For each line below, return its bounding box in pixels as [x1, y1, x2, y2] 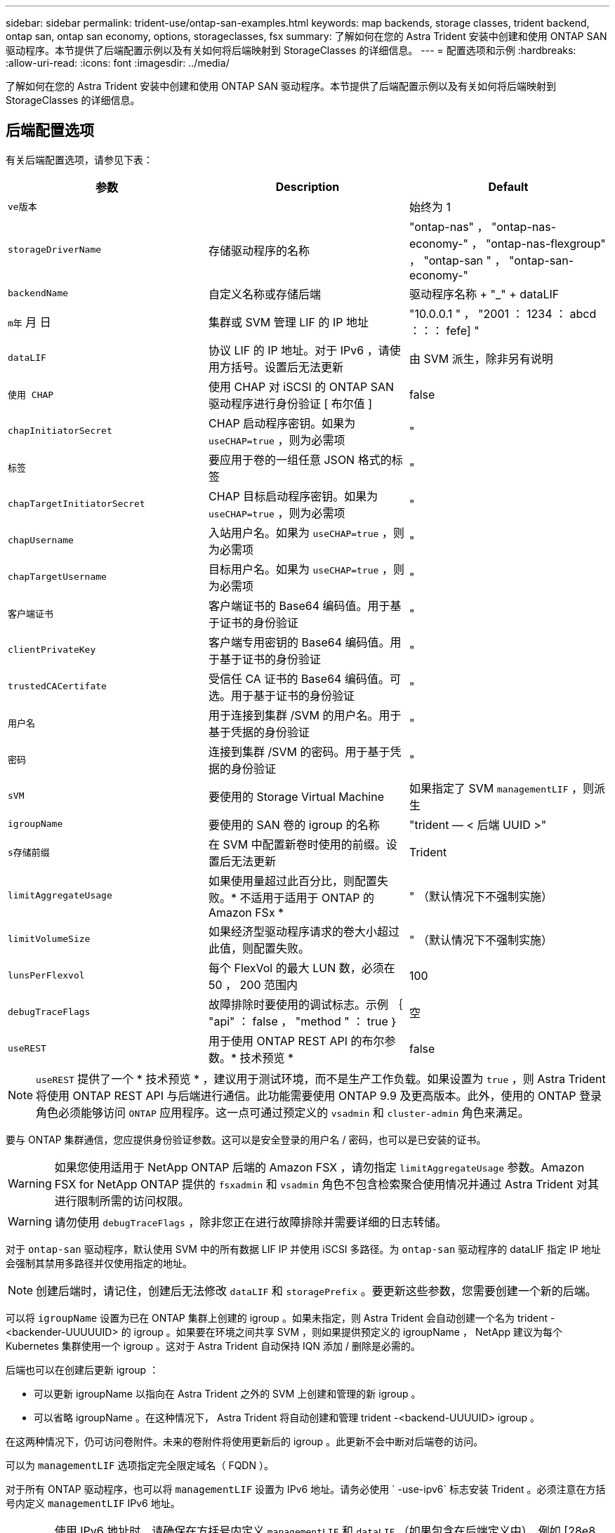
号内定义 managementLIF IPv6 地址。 [6, 1496, 180, 1509]
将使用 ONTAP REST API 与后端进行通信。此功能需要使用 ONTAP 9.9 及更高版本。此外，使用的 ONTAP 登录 [36, 1088, 602, 1103]
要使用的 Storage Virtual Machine [208, 789, 385, 804]
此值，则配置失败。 [208, 941, 310, 955]
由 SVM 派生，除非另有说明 [409, 351, 553, 366]
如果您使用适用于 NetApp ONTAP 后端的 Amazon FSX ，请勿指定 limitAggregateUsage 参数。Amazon [54, 1160, 585, 1174]
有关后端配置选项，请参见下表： [6, 153, 153, 166]
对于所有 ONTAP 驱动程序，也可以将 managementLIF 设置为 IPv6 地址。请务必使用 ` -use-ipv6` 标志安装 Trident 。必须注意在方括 [6, 1482, 606, 1495]
